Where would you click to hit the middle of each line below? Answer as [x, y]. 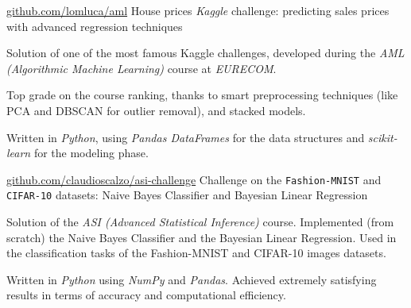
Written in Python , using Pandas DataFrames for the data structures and [186, 137]
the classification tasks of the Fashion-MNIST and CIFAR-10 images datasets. [196, 253]
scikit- [382, 137]
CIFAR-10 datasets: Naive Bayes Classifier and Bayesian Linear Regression [187, 195]
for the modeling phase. [91, 153]
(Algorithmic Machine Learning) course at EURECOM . [142, 68]
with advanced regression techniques [95, 26]
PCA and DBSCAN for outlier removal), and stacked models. [156, 110]
